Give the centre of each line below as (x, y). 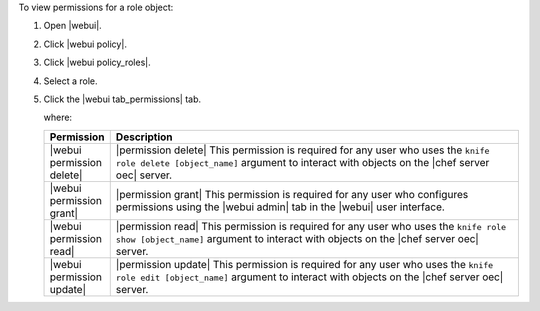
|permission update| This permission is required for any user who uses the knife (304, 264)
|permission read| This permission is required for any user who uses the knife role (311, 226)
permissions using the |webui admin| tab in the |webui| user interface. (280, 207)
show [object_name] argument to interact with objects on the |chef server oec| (297, 238)
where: (58, 117)
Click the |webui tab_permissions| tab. (122, 99)
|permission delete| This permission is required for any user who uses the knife (302, 150)
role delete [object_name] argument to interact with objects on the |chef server (302, 162)
